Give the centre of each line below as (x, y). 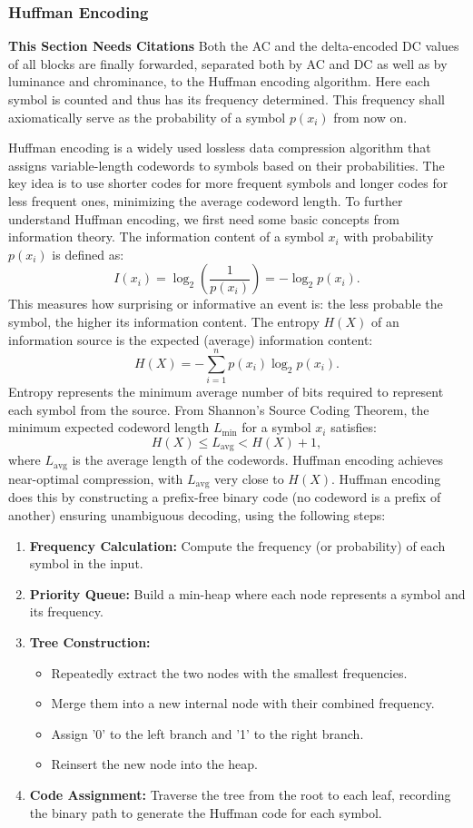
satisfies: (354, 427)
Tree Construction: (90, 641)
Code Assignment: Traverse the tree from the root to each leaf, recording (240, 794)
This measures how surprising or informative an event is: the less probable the (226, 304)
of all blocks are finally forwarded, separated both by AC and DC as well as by (228, 63)
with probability (389, 237)
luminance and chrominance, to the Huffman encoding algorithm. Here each (219, 81)
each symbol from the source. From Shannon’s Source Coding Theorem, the (219, 409)
